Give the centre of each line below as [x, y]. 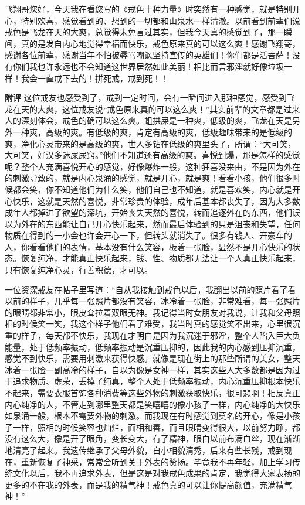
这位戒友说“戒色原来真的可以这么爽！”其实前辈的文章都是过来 [181, 109]
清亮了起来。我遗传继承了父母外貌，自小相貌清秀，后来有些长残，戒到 [148, 450]
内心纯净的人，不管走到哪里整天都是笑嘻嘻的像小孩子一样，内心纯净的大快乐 [152, 404]
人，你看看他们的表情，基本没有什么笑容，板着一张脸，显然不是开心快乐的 [148, 246]
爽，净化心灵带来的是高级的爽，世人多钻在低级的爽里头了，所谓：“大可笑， [150, 143]
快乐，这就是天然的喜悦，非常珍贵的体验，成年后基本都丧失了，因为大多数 [156, 201]
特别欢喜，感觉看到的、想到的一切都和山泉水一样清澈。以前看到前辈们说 [160, 20]
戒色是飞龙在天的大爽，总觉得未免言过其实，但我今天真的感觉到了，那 [140, 32]
